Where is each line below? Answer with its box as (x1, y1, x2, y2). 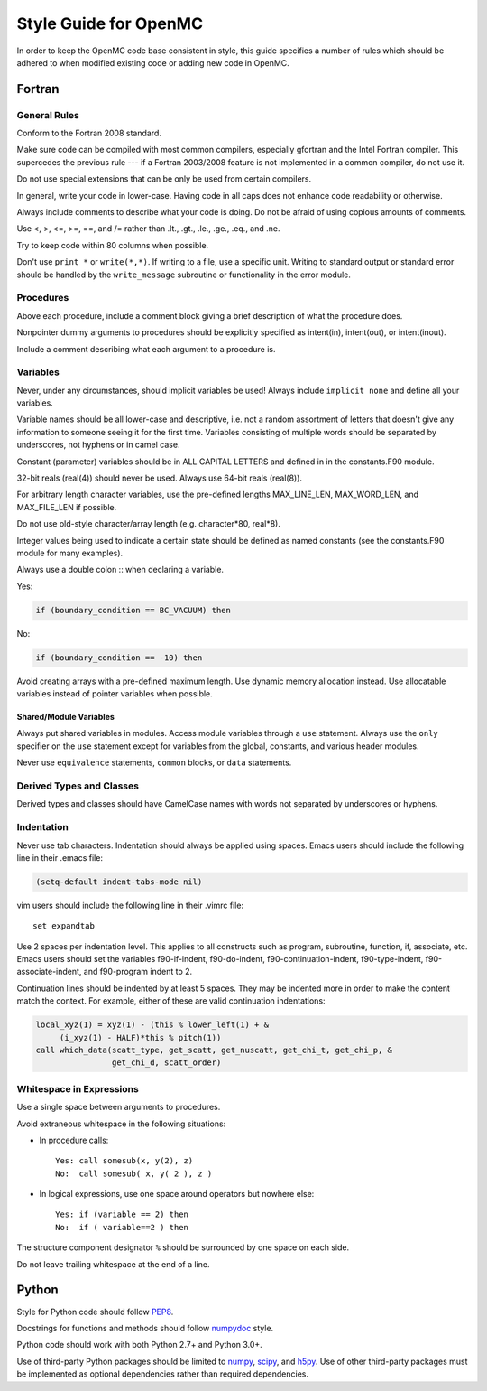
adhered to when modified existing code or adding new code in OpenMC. (16, 57, 290, 68)
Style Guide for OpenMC (16, 14, 203, 33)
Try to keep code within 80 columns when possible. (16, 239, 209, 250)
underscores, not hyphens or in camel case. (16, 439, 180, 451)
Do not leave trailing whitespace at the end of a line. (16, 1258, 210, 1269)
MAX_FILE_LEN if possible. (16, 501, 117, 512)
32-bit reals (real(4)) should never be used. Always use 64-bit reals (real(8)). (16, 472, 302, 483)
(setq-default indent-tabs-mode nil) (35, 876, 203, 887)
